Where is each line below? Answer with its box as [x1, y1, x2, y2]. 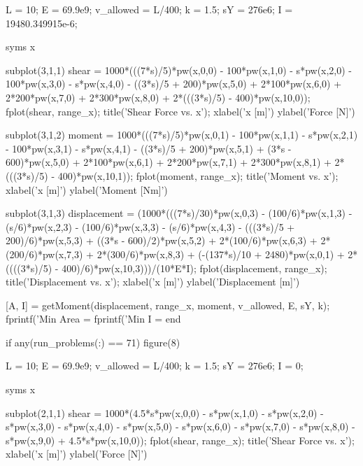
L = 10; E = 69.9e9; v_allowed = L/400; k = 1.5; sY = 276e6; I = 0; [6, 358, 304, 373]
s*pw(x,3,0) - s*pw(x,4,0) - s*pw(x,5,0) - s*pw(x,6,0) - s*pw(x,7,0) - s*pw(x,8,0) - [6, 419, 355, 434]
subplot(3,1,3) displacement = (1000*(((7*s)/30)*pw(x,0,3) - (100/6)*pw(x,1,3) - [6, 206, 353, 220]
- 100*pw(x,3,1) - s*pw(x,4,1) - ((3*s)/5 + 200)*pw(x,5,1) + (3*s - [6, 141, 292, 155]
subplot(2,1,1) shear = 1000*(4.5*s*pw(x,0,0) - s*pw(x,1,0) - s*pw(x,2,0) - [6, 405, 324, 420]
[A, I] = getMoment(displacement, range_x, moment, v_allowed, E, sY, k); [6, 297, 330, 312]
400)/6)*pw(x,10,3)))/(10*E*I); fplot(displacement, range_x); [62, 260, 327, 275]
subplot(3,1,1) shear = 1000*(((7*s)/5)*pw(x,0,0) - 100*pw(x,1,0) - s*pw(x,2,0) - [6, 62, 353, 77]
